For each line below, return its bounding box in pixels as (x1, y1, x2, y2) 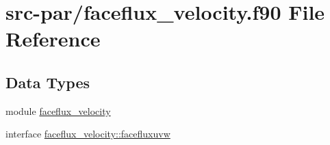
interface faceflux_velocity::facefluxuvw (5, 127, 170, 141)
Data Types (5, 71, 90, 92)
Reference (5, 25, 101, 53)
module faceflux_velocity (5, 103, 111, 118)
